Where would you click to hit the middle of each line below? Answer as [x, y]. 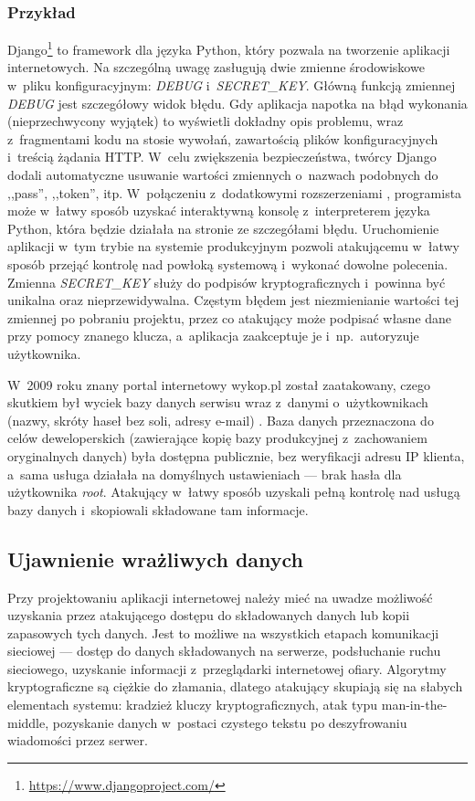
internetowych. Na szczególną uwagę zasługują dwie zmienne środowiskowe [216, 67]
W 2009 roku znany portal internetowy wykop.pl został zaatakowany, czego [219, 384]
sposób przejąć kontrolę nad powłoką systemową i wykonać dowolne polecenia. [228, 264]
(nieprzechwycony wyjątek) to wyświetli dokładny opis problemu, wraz [206, 121]
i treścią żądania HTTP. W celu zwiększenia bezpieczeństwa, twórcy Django [222, 157]
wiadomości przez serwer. [78, 740]
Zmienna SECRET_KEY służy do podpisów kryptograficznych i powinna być [227, 282]
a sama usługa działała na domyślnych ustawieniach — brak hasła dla [205, 474]
